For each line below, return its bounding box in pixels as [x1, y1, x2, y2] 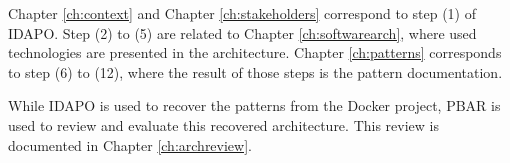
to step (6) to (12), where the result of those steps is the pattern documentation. [8, 61, 503, 82]
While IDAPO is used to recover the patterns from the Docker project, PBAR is [8, 95, 501, 116]
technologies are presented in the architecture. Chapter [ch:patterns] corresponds [8, 42, 502, 63]
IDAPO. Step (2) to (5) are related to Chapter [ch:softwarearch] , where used [8, 22, 477, 43]
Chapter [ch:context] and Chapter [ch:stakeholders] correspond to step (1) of [8, 3, 477, 23]
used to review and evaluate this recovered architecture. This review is [8, 114, 439, 135]
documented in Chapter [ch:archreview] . [8, 134, 252, 155]
